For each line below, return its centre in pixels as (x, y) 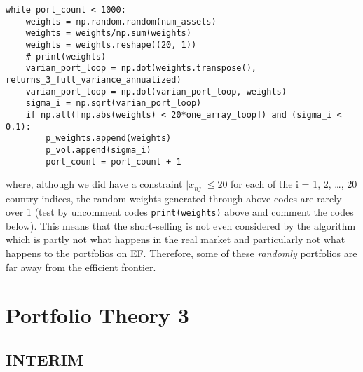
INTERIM (44, 360)
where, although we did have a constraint (94, 184)
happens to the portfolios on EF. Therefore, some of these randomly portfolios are (181, 253)
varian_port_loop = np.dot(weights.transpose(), (141, 68)
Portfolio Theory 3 (97, 315)
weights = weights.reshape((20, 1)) (111, 44)
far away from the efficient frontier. (81, 267)
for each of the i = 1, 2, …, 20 (294, 184)
